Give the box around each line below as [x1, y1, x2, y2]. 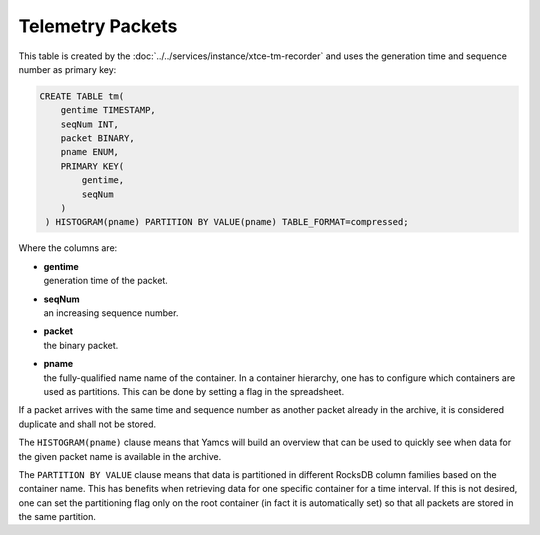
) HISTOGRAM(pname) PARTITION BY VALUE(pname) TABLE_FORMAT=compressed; [45, 216, 409, 228]
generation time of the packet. [43, 275, 169, 287]
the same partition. [18, 511, 97, 523]
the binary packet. [43, 339, 119, 351]
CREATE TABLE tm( [39, 90, 125, 102]
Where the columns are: [18, 242, 118, 254]
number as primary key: [18, 63, 117, 75]
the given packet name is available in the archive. [18, 450, 222, 462]
